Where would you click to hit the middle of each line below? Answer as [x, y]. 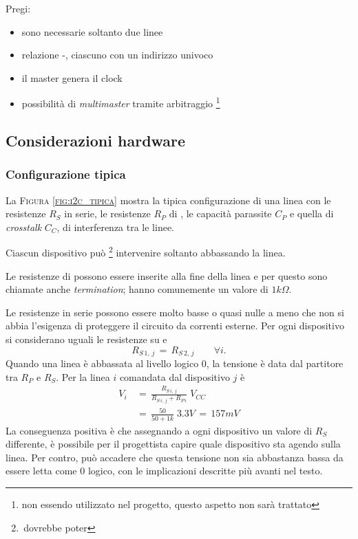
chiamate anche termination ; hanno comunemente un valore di [137, 289]
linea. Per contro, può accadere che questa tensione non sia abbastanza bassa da [175, 457]
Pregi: [18, 8]
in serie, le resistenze [107, 213]
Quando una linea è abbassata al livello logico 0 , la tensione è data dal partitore [175, 363]
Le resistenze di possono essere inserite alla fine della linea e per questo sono [167, 275]
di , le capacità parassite [220, 213]
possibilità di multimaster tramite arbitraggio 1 [121, 102]
